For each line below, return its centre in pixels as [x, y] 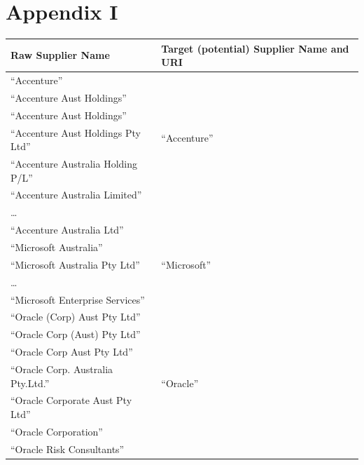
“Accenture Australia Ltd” [67, 230]
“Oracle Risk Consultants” [68, 449]
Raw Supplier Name [60, 55]
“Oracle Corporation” [57, 431]
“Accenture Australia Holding [74, 164]
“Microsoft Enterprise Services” [78, 299]
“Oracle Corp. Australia [62, 369]
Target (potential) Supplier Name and [255, 48]
